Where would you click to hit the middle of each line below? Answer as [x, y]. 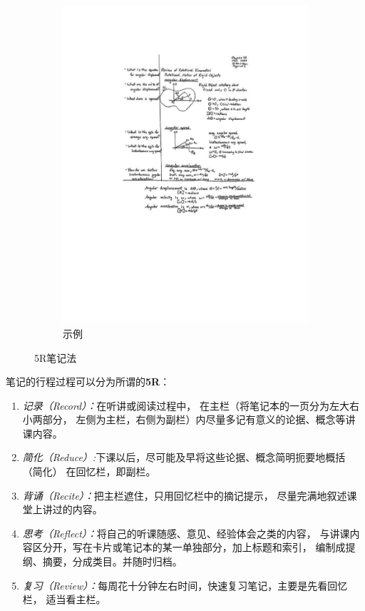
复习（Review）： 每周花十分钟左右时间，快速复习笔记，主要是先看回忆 [185, 585]
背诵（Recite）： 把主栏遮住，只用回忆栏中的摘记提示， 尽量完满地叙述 [185, 495]
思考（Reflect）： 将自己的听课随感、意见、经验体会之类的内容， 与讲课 [186, 533]
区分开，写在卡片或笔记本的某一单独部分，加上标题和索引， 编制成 [189, 547]
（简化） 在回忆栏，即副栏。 [89, 471]
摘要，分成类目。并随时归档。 [112, 561]
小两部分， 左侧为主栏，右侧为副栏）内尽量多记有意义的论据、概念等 [184, 419]
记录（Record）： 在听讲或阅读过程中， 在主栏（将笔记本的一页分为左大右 [191, 405]
